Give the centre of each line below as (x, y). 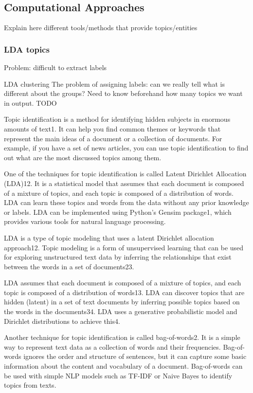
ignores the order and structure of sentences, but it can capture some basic (135, 356)
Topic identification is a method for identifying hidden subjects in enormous (117, 119)
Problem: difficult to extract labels (55, 67)
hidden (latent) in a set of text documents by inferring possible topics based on (122, 302)
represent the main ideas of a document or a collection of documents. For (113, 138)
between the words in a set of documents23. (69, 266)
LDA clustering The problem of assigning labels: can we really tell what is (114, 84)
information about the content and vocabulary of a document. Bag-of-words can (123, 366)
